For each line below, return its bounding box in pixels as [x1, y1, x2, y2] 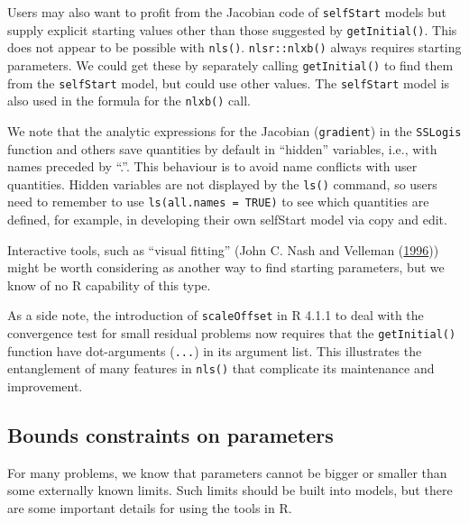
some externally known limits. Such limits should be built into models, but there [7, 481, 453, 500]
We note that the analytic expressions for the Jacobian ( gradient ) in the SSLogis [7, 121, 462, 140]
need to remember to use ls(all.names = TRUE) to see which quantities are [7, 192, 429, 211]
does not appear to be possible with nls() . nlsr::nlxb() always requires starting [7, 38, 462, 57]
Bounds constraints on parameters [7, 421, 334, 449]
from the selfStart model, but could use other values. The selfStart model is [7, 73, 450, 92]
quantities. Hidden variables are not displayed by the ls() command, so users [7, 174, 437, 193]
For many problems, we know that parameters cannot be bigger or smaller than [7, 463, 447, 482]
